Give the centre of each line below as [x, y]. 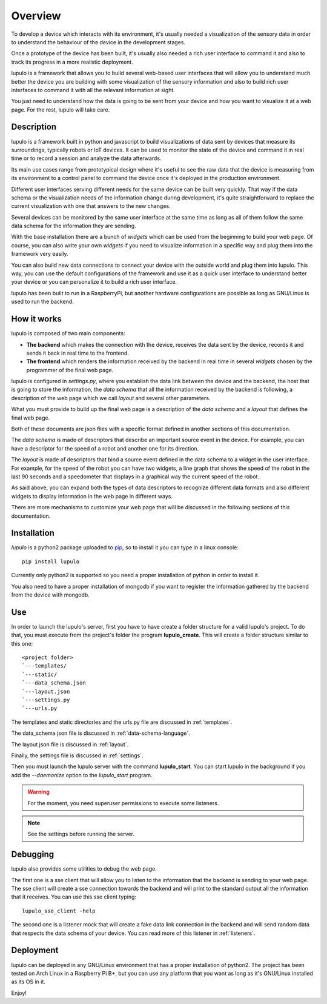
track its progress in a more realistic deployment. [72, 62]
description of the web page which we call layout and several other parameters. [111, 398]
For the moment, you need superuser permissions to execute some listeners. [123, 803]
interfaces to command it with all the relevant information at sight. [93, 90]
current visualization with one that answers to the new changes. [91, 206]
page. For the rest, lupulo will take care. [61, 110]
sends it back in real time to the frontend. [78, 353]
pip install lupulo [51, 561]
